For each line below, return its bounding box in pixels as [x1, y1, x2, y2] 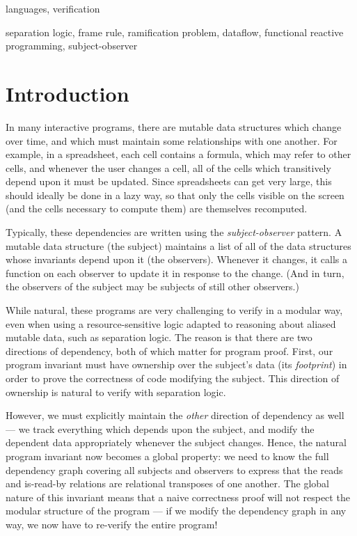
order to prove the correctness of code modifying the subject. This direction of [6, 371, 340, 385]
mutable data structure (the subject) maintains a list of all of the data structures [6, 238, 351, 253]
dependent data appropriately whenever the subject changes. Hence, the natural [6, 435, 347, 450]
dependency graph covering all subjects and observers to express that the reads [6, 462, 343, 477]
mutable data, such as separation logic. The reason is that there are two [6, 330, 312, 345]
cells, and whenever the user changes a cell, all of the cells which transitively [6, 160, 331, 175]
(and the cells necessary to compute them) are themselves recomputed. [6, 201, 308, 216]
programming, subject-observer [6, 38, 138, 53]
